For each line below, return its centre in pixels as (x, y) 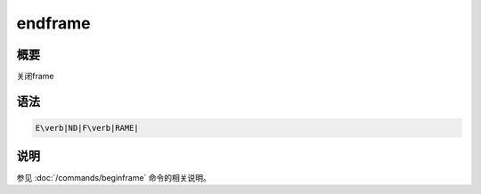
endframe (53, 23)
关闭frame (35, 77)
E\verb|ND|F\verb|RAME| (87, 128)
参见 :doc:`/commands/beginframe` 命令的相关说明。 (114, 177)
